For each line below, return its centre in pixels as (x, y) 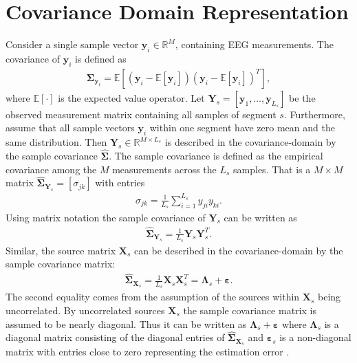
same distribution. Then (56, 142)
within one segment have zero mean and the (242, 128)
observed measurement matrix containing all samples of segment (141, 114)
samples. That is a (272, 169)
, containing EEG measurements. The (254, 44)
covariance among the (51, 169)
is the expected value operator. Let (131, 97)
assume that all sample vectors (70, 128)
